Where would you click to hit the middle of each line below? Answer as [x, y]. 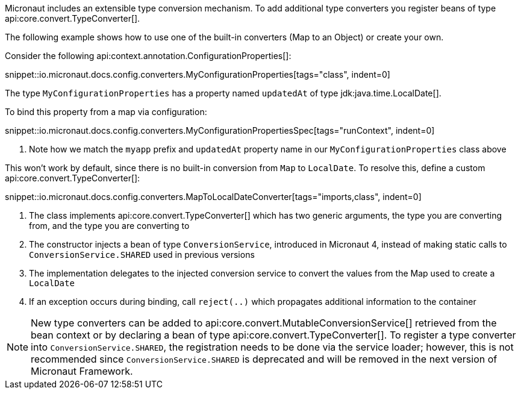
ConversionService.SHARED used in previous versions [142, 255]
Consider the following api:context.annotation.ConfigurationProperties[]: [148, 56]
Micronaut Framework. [82, 371]
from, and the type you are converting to [109, 226]
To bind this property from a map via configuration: [106, 112]
